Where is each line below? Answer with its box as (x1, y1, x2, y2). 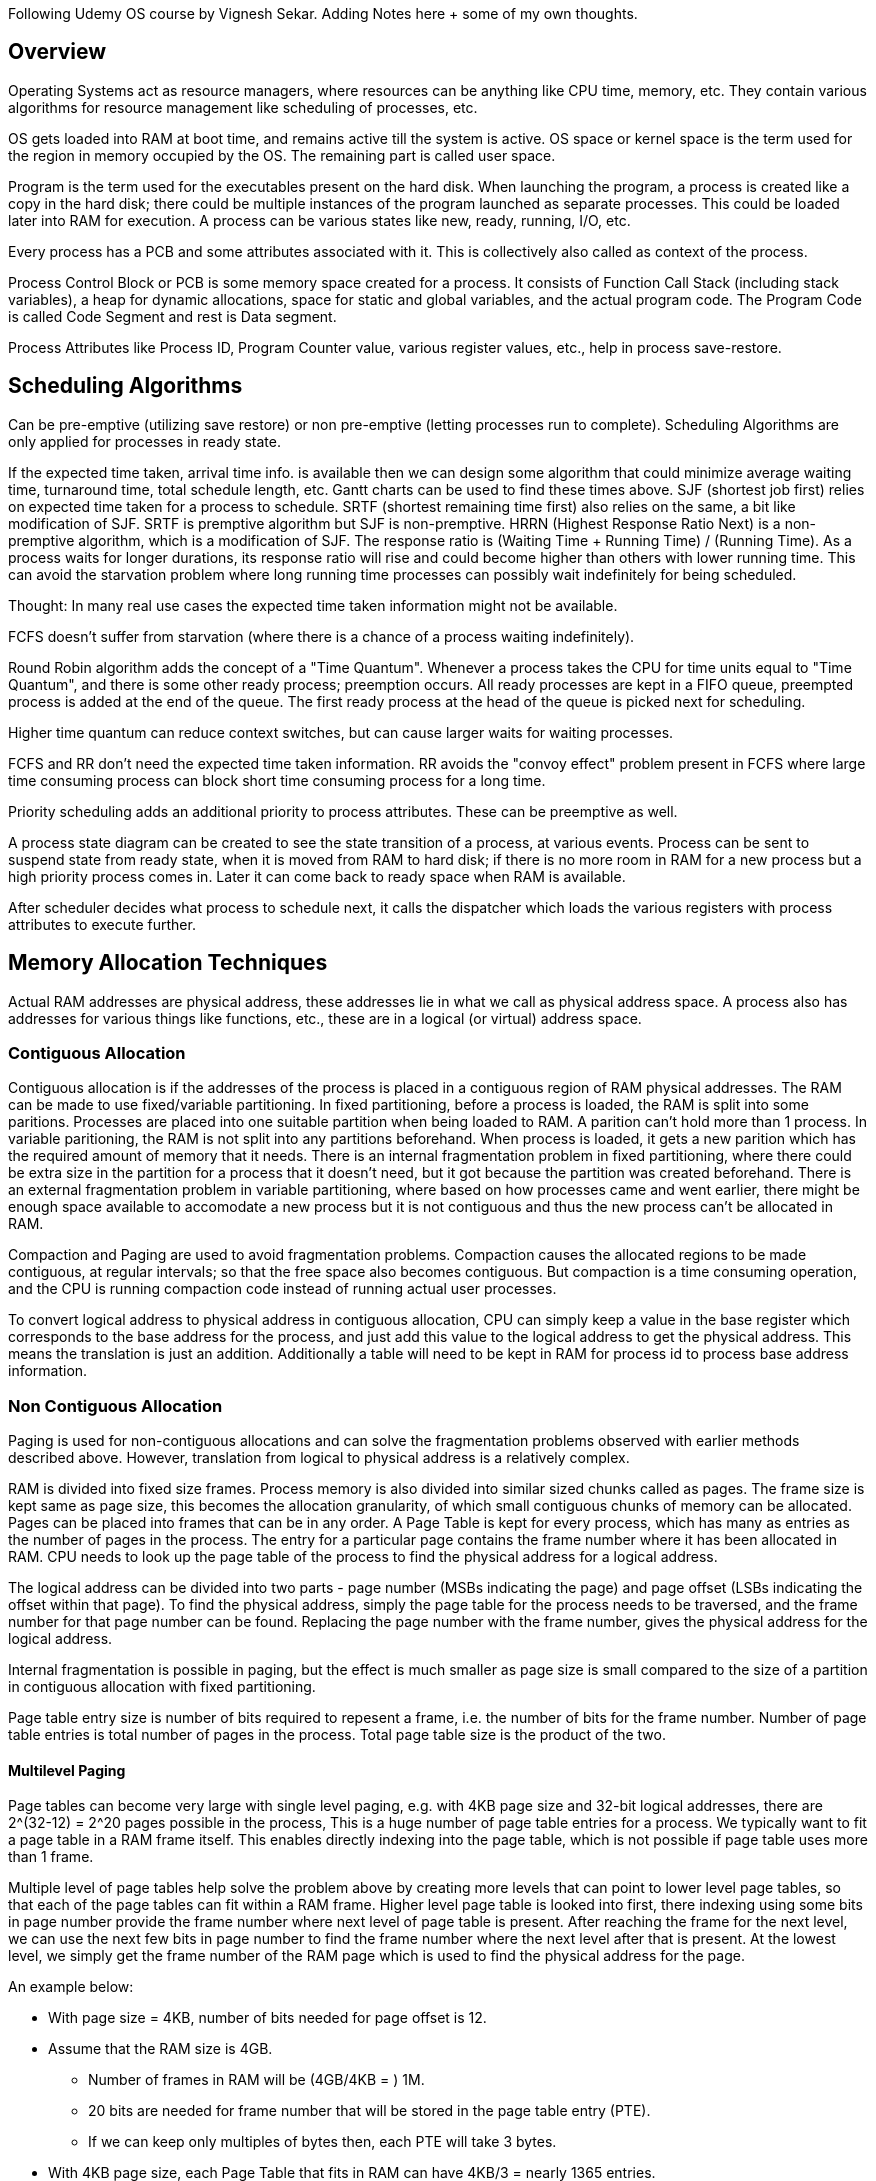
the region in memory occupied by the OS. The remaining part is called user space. (8, 146, 556, 164)
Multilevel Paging (8, 1761, 126, 1779)
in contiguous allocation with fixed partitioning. (8, 1678, 316, 1696)
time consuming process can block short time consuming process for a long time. (8, 771, 546, 789)
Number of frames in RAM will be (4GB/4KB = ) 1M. (88, 2071, 425, 2089)
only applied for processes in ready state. (8, 432, 281, 450)
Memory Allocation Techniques (8, 950, 328, 976)
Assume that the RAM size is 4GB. (48, 2040, 273, 2058)
